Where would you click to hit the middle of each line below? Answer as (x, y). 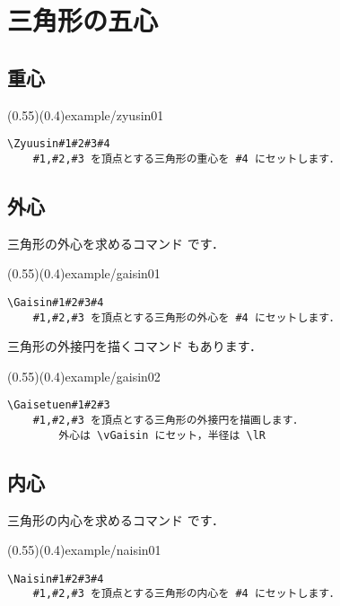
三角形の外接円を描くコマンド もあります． (135, 346)
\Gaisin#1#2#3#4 (56, 302)
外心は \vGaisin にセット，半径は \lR (162, 435)
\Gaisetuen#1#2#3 (59, 405)
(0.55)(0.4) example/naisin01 (84, 550)
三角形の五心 (83, 20)
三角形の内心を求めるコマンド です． (116, 519)
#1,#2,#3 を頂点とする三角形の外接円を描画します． (168, 421)
